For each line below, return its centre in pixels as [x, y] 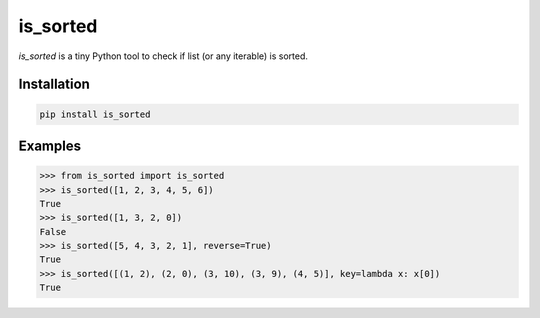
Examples [50, 145]
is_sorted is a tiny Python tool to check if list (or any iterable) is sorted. [163, 56]
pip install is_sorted [95, 114]
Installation [54, 84]
